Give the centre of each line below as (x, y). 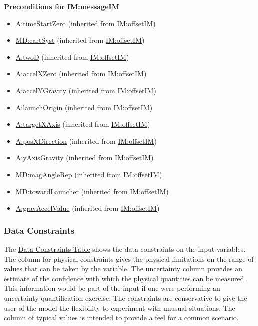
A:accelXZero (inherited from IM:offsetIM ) (81, 74)
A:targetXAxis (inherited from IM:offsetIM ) (83, 124)
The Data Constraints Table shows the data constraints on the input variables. (125, 249)
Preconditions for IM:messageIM (62, 6)
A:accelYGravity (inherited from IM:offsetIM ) (86, 90)
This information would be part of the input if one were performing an (112, 288)
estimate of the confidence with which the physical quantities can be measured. (125, 278)
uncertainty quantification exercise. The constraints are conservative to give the (126, 298)
